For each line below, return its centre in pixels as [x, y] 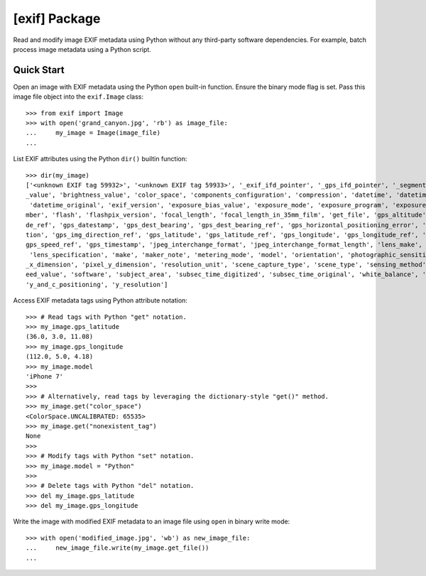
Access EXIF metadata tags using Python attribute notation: [100, 300]
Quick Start [39, 70]
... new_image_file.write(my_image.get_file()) [118, 548]
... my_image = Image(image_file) [93, 133]
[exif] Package [57, 18]
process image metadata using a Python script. [82, 49]
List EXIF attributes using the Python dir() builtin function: [100, 159]
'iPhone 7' [45, 376]
